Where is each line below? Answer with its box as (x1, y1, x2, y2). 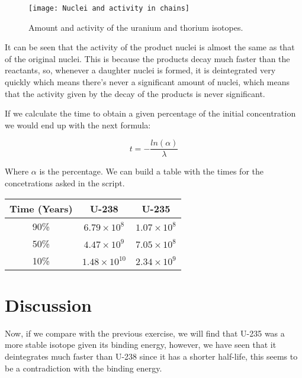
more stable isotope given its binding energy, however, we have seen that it (5, 338, 277, 351)
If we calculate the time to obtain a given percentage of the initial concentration (5, 107, 296, 119)
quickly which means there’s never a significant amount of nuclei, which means (5, 76, 290, 88)
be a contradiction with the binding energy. (5, 361, 162, 374)
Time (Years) (9, 201, 73, 215)
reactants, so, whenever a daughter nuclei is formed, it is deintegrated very (5, 64, 276, 76)
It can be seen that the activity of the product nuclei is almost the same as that (5, 41, 295, 53)
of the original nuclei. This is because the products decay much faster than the (5, 52, 290, 64)
